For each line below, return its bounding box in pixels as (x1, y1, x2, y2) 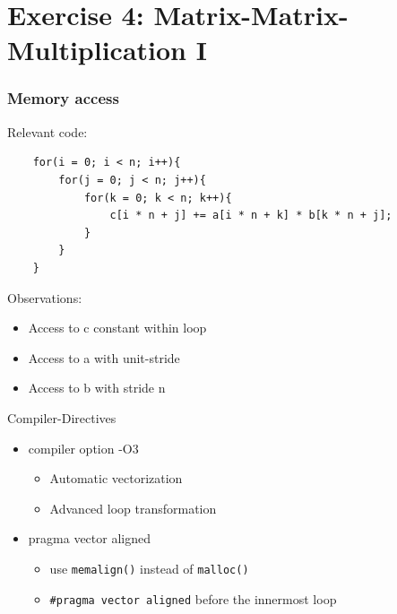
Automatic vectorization (49, 469, 183, 488)
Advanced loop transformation (49, 498, 217, 517)
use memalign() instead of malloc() (49, 558, 249, 577)
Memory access (7, 87, 119, 109)
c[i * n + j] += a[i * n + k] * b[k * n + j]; (109, 209, 393, 222)
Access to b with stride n (28, 378, 166, 397)
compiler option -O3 (28, 438, 139, 457)
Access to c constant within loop (28, 318, 207, 337)
